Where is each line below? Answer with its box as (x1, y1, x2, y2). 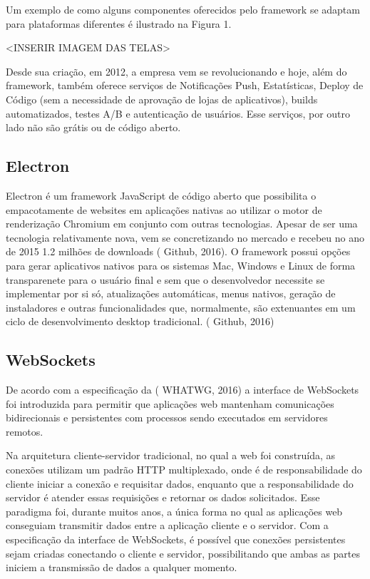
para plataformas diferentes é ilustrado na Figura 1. (6, 16, 232, 31)
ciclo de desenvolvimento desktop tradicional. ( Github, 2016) (6, 314, 274, 329)
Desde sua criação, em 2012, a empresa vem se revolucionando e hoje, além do (6, 63, 347, 78)
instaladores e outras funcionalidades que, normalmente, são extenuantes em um (6, 299, 356, 314)
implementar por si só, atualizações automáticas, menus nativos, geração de (6, 286, 336, 301)
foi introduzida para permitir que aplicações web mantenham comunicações (6, 396, 334, 411)
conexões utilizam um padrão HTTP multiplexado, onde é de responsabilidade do (6, 462, 362, 477)
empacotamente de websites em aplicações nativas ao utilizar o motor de (6, 202, 322, 217)
